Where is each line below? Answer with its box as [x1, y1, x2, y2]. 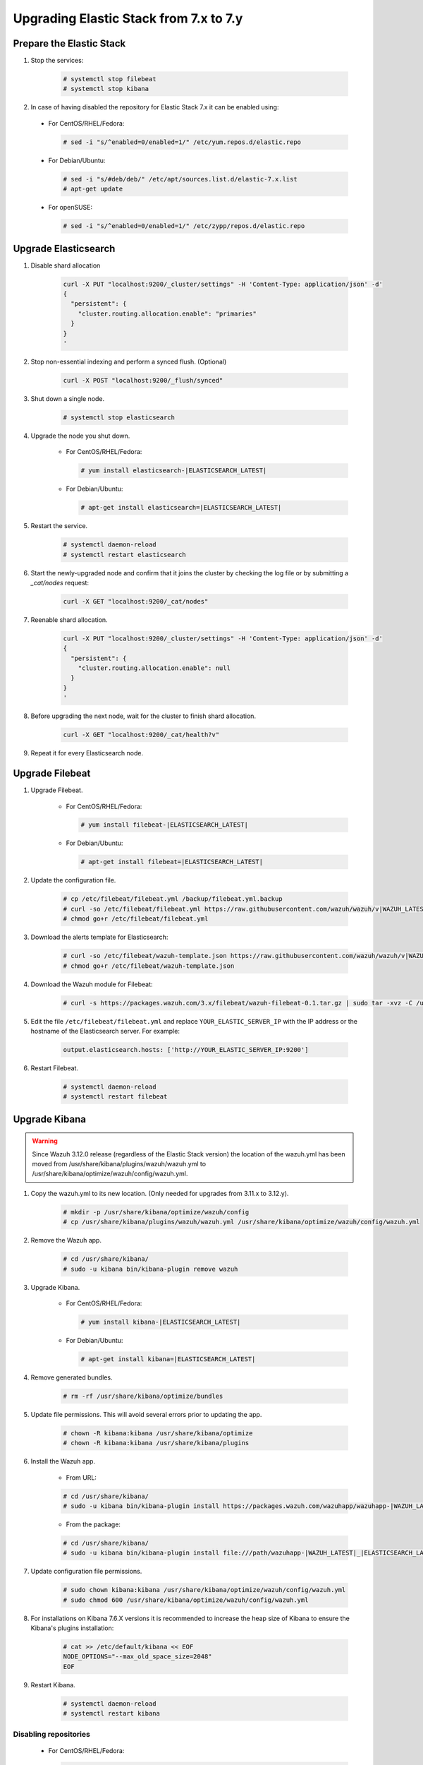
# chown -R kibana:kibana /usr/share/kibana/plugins [63, 1439, 250, 1447]
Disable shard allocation [30, 261, 101, 270]
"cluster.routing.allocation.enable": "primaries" [78, 309, 257, 318]
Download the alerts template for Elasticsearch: [30, 933, 168, 942]
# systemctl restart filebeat [63, 1093, 168, 1101]
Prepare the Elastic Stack [13, 37, 126, 49]
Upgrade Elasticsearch [13, 242, 116, 254]
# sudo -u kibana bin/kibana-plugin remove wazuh [63, 1264, 238, 1273]
